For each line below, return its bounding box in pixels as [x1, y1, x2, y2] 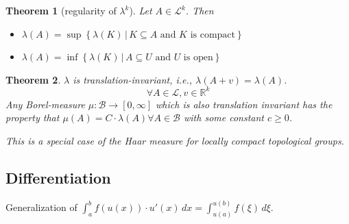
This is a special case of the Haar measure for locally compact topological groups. [5, 134, 344, 148]
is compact [190, 29, 236, 40]
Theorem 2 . [5, 72, 61, 86]
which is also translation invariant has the [156, 97, 333, 111]
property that [5, 110, 60, 125]
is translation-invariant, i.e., [73, 72, 193, 86]
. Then [185, 3, 214, 17]
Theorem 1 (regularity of [5, 3, 117, 17]
